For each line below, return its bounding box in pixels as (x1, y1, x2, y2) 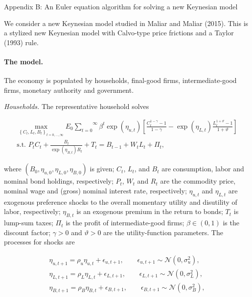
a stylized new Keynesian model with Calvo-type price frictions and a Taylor (4, 27, 234, 38)
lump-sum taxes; (4, 217, 53, 228)
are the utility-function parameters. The (103, 227, 223, 237)
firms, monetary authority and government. (4, 84, 134, 95)
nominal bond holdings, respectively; (4, 176, 114, 186)
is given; (90, 163, 115, 174)
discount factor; (4, 227, 51, 237)
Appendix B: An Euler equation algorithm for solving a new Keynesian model (4, 1, 238, 11)
